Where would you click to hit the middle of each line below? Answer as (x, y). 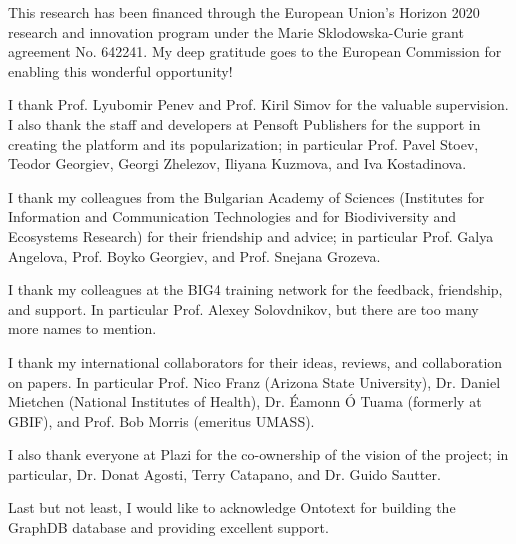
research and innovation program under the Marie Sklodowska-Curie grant (236, 31)
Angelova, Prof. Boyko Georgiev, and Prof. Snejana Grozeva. (194, 255)
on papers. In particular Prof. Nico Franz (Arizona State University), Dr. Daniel (254, 381)
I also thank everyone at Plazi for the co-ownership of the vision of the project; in (258, 454)
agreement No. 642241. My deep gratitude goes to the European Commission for (255, 51)
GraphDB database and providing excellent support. (168, 527)
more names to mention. (82, 328)
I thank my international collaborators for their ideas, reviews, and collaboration (255, 361)
